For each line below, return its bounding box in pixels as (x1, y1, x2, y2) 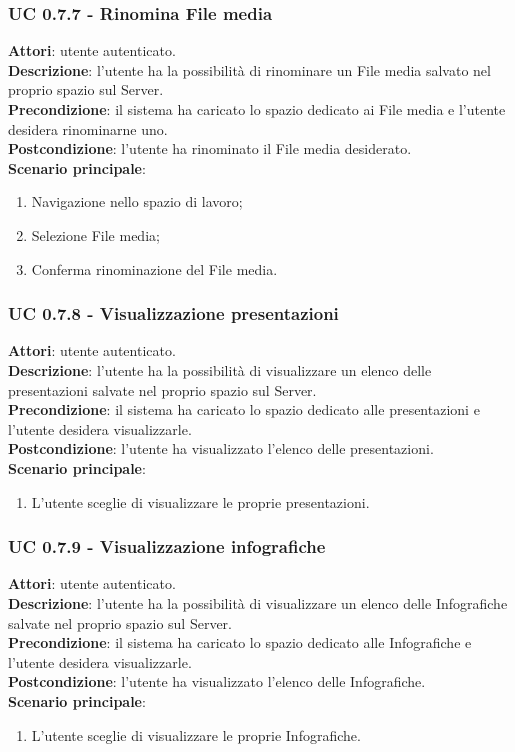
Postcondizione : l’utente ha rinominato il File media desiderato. (8, 138, 412, 159)
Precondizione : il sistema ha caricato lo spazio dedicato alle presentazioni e (8, 399, 480, 420)
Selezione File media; (31, 224, 160, 245)
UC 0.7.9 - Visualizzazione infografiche (8, 534, 326, 559)
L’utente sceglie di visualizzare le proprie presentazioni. (31, 491, 370, 512)
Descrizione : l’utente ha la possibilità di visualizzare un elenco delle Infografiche (8, 592, 508, 613)
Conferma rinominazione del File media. (31, 258, 278, 279)
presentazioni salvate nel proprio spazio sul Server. (8, 379, 317, 400)
